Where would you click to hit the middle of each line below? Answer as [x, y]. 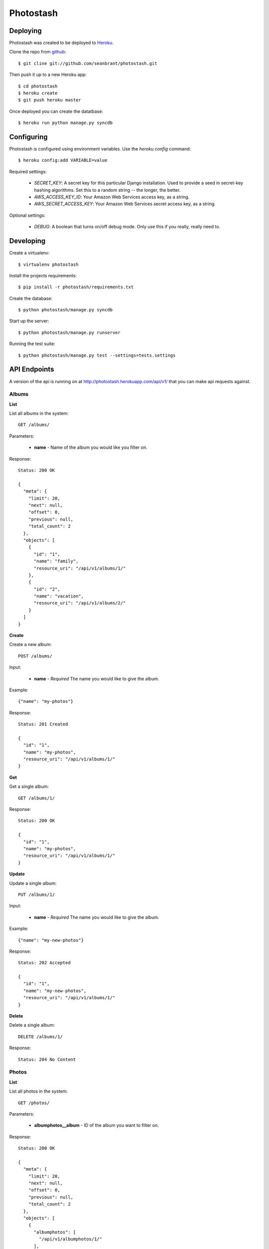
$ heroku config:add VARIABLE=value [63, 160]
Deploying [25, 31]
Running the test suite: [32, 344]
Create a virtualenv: [29, 253]
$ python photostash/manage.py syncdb [66, 310]
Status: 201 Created [43, 724]
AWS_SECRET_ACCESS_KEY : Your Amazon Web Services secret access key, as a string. [125, 204]
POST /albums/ [35, 656]
